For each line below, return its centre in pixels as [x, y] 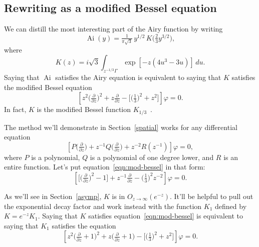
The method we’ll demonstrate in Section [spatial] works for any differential [121, 127]
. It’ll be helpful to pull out [212, 196]
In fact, [15, 109]
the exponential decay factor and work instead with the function [103, 206]
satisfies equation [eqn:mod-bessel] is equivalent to [166, 216]
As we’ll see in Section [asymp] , [53, 196]
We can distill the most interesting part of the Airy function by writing [113, 29]
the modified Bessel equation [48, 87]
